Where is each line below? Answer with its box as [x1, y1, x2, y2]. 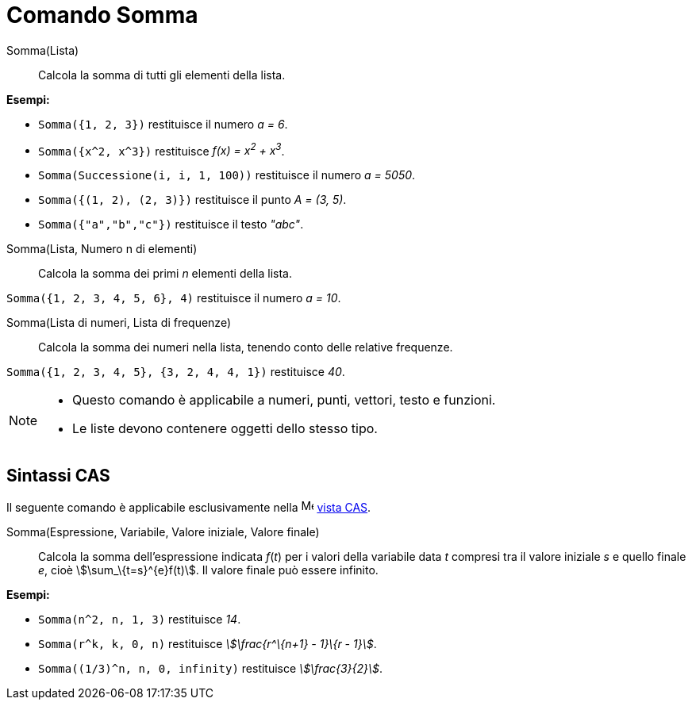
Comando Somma [6, 2, 198, 29]
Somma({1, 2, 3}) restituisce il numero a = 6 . [38, 117, 288, 131]
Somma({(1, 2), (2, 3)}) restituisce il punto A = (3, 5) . [38, 193, 347, 207]
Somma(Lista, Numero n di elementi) [6, 242, 198, 256]
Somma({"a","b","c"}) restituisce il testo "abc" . [38, 217, 304, 232]
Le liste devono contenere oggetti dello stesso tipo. [72, 420, 378, 437]
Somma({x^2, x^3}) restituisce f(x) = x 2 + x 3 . [38, 141, 285, 158]
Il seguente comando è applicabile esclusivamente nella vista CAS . [6, 501, 371, 515]
